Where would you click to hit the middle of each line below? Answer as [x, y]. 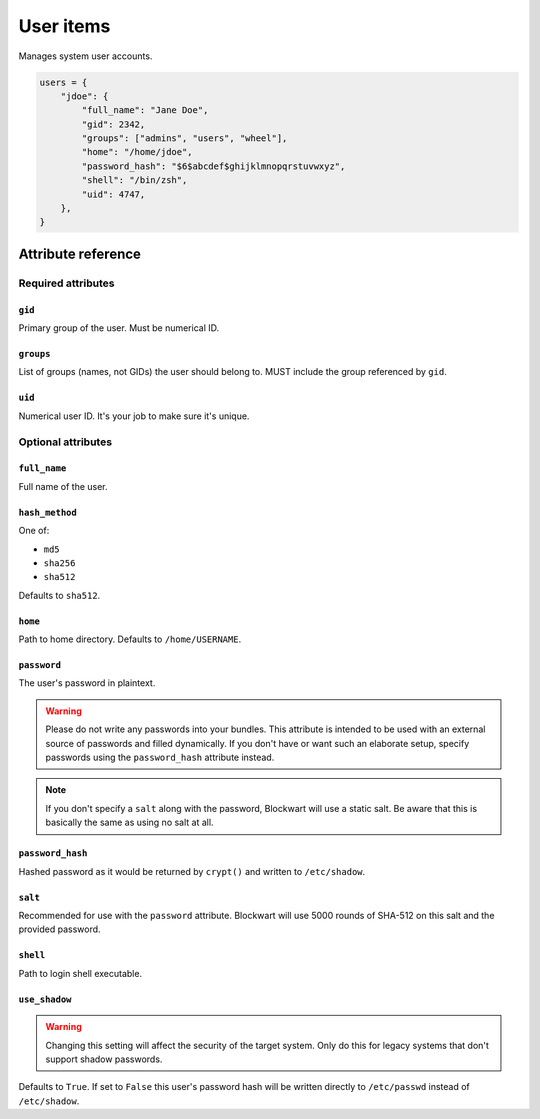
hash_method [47, 512]
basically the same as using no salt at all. [129, 822]
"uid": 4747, [113, 194]
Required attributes [66, 283]
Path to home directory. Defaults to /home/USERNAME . [130, 639]
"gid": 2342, [113, 124]
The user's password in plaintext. [87, 683]
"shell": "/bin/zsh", [134, 180]
